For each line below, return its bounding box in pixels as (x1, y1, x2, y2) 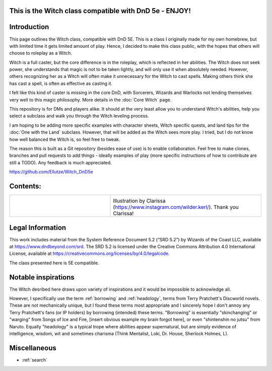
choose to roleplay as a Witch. (9, 50, 73, 56)
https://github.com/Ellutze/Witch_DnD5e (9, 169, 93, 175)
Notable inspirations (9, 273, 75, 282)
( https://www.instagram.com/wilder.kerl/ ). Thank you (113, 204, 239, 211)
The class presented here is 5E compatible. (9, 259, 99, 266)
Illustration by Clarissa (113, 198, 166, 205)
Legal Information (9, 223, 66, 232)
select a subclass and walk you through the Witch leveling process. (9, 113, 149, 119)
